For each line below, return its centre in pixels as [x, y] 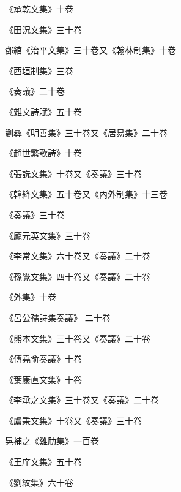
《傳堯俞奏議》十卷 [43, 359]
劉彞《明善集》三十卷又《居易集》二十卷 [86, 132]
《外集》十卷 [31, 297]
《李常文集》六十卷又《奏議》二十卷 [78, 256]
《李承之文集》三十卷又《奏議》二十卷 [82, 400]
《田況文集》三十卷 [43, 29]
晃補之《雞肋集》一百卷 [52, 441]
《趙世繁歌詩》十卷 [43, 153]
